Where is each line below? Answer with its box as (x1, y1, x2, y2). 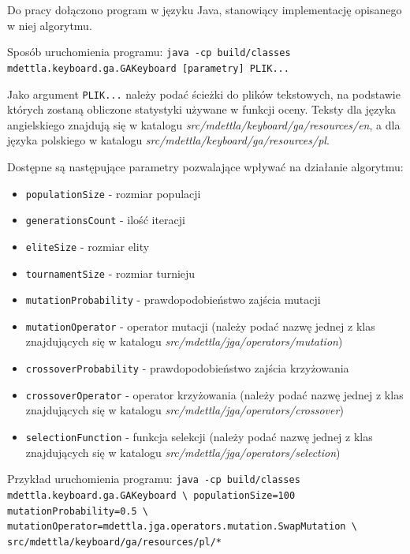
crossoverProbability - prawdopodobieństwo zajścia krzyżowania (25, 360, 349, 376)
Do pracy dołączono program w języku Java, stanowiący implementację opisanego (7, 2, 402, 17)
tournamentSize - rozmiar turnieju (25, 264, 196, 281)
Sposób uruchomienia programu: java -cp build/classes (7, 43, 291, 60)
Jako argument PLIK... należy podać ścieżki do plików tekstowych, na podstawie (7, 85, 401, 102)
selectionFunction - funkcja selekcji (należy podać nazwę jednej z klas (25, 428, 373, 444)
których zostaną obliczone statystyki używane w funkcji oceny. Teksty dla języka (7, 101, 397, 118)
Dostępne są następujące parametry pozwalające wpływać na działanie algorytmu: (7, 158, 404, 174)
